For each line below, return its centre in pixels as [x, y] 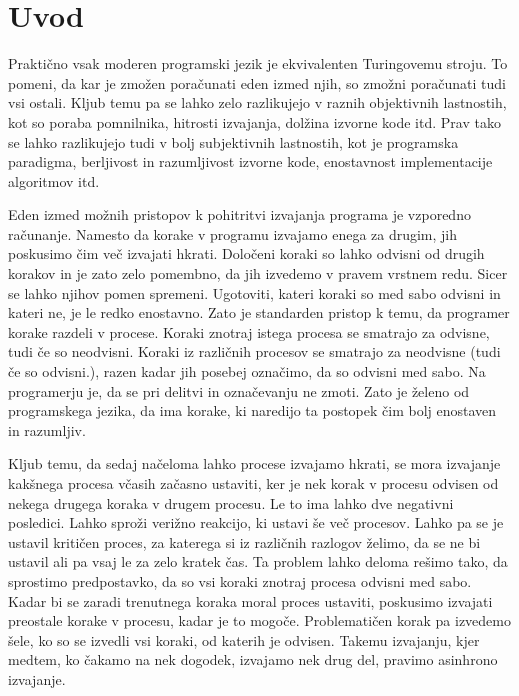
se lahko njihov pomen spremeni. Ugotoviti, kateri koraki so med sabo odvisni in [254, 292]
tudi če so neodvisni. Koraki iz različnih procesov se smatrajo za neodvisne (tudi [254, 351]
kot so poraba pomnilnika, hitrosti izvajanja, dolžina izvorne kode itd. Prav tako [254, 121]
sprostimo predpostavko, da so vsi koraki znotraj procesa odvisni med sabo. [240, 580]
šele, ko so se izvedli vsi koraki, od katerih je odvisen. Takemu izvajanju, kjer [244, 639]
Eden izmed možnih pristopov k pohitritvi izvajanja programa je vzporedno [239, 214]
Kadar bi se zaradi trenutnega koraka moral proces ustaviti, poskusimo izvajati [250, 600]
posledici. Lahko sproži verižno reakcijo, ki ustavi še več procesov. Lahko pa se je [256, 522]
